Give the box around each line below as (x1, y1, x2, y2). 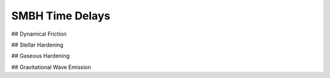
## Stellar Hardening (11, 41, 64, 48)
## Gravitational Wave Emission (11, 63, 91, 71)
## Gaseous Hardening (11, 52, 70, 60)
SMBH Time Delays (11, 9, 111, 22)
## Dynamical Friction (11, 30, 67, 37)
